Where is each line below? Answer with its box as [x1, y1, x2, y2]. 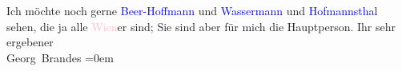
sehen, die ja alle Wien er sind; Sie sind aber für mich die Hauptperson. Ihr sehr [6, 18, 396, 34]
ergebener [6, 34, 54, 50]
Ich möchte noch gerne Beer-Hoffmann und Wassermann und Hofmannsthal [6, 2, 378, 18]
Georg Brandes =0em [6, 49, 114, 65]
